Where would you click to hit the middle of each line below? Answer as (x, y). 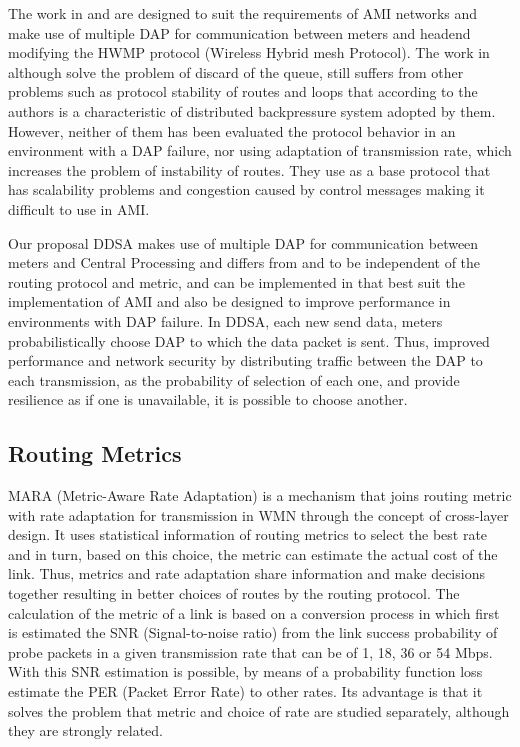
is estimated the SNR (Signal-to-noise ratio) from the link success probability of (253, 632)
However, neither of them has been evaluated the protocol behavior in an (232, 130)
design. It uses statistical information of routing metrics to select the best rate (248, 534)
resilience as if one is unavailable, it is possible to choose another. (208, 399)
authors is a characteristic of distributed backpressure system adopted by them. (252, 110)
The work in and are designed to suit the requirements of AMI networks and (243, 13)
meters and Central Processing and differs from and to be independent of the (244, 262)
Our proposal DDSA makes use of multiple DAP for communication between (243, 242)
